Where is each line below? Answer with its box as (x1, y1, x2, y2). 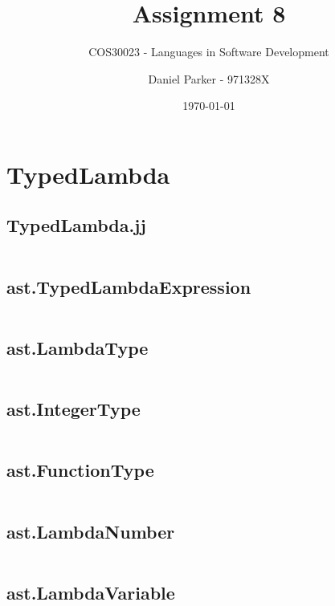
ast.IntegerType (6, 397, 141, 421)
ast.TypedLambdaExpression (6, 274, 251, 299)
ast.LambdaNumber (6, 519, 175, 543)
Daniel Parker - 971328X (148, 70, 270, 87)
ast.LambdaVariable (6, 580, 175, 604)
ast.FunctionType (6, 458, 154, 482)
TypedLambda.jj (6, 213, 146, 238)
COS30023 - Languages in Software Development (88, 43, 329, 60)
